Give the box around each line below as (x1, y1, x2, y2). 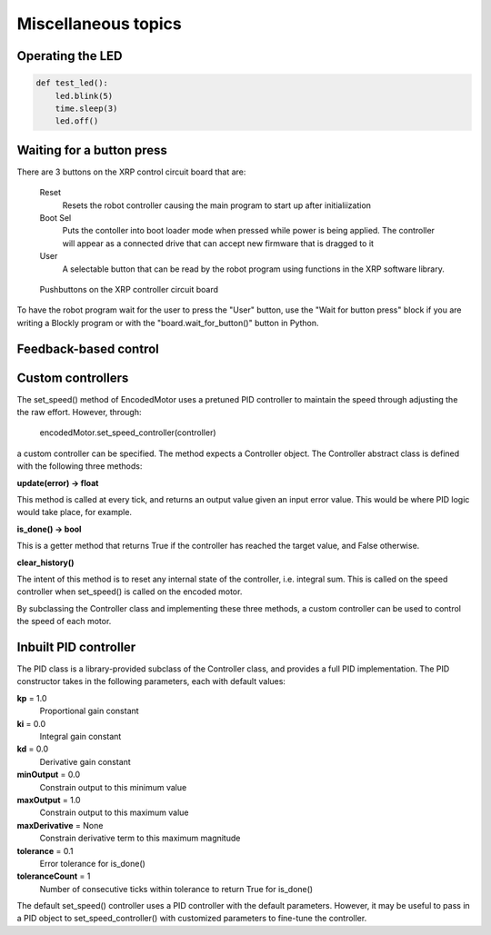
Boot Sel (39, 213, 72, 223)
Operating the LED (16, 48, 123, 64)
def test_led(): (35, 78, 109, 88)
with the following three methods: (16, 461, 143, 472)
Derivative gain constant (39, 756, 131, 767)
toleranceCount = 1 (16, 870, 91, 881)
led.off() (55, 116, 99, 126)
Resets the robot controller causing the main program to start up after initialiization (62, 200, 372, 211)
